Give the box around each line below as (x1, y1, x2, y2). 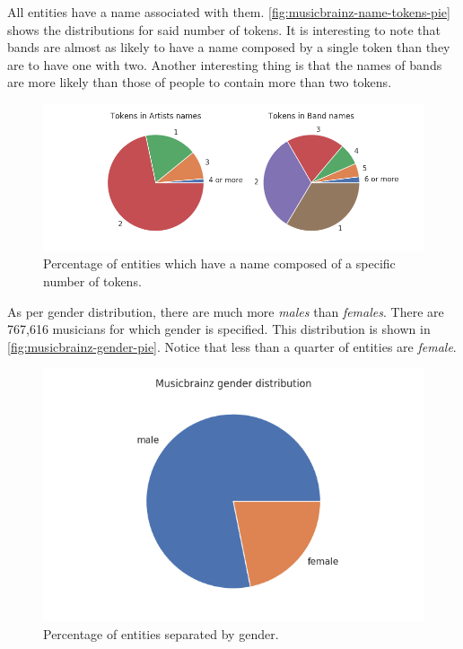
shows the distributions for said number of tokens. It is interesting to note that (7, 20, 441, 39)
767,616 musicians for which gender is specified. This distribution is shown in (7, 320, 431, 338)
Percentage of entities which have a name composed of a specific (43, 254, 396, 273)
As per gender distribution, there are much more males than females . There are (7, 302, 444, 320)
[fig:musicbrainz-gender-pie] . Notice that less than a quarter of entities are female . (7, 337, 457, 355)
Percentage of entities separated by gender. (43, 624, 279, 643)
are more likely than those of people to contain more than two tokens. (7, 73, 392, 92)
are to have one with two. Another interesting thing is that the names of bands (7, 55, 442, 74)
